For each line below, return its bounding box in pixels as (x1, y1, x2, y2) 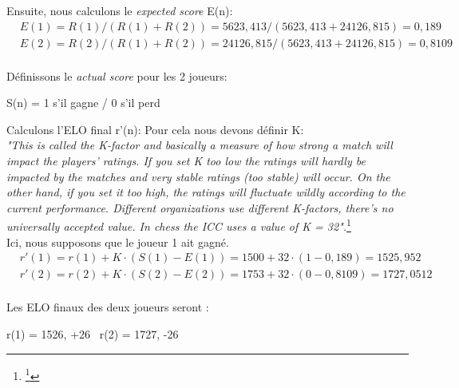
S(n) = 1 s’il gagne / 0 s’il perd (6, 94, 160, 111)
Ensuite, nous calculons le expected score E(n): (6, 2, 233, 18)
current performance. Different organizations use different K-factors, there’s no (6, 199, 394, 216)
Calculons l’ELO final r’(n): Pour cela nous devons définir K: (6, 121, 304, 137)
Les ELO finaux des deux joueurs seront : (6, 299, 209, 315)
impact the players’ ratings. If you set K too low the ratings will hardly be (6, 152, 366, 169)
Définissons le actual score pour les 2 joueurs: (6, 67, 228, 84)
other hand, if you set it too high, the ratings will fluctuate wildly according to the (6, 184, 406, 200)
